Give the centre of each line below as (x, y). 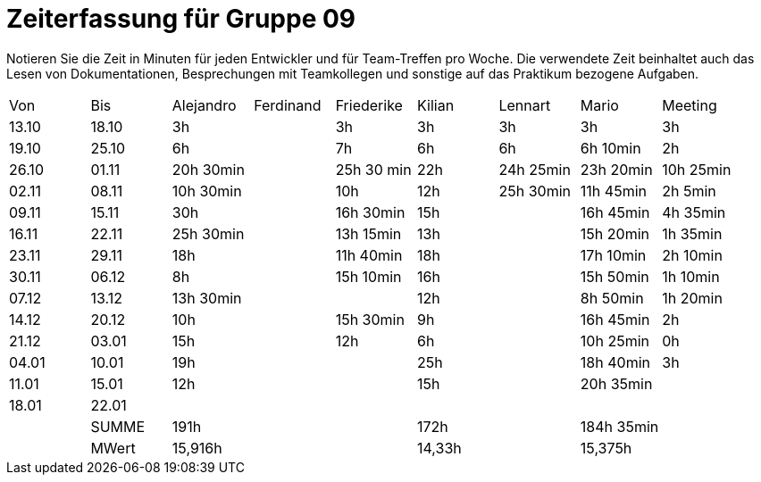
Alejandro (204, 105)
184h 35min (619, 426)
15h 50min (615, 276)
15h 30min (370, 319)
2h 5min (689, 191)
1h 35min (692, 233)
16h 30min (370, 212)
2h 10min (692, 255)
